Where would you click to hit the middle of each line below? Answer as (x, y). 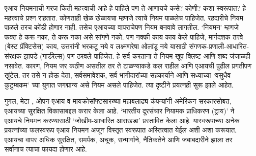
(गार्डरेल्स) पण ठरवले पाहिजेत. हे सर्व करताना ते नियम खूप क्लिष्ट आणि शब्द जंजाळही (145, 56)
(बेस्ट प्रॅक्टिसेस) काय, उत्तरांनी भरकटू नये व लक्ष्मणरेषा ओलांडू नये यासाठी (96, 46)
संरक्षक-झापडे (21, 56)
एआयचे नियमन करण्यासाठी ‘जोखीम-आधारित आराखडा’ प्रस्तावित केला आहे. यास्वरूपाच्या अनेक (122, 120)
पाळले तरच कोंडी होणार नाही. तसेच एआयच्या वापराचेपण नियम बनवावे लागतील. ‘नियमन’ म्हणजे (122, 27)
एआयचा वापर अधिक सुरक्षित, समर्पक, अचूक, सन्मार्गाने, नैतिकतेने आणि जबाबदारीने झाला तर (118, 139)
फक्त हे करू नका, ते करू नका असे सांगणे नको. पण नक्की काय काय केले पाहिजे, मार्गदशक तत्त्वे (124, 36)
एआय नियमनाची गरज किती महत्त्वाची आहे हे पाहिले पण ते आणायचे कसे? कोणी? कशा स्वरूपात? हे (125, 8)
